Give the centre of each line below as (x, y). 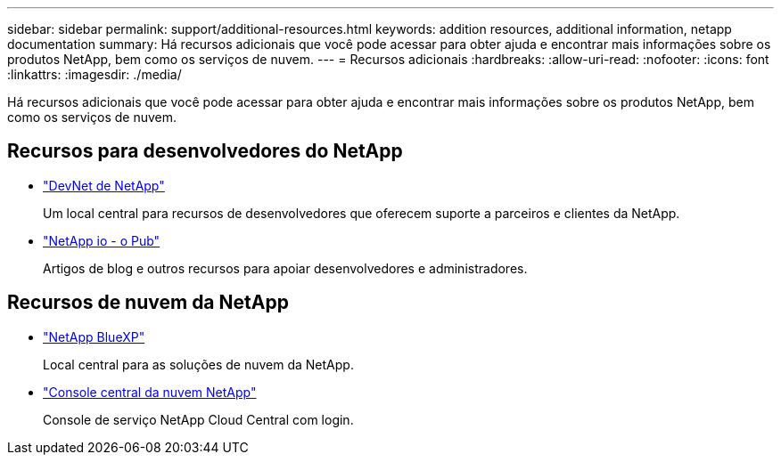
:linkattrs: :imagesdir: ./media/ (95, 74)
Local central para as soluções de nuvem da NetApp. (198, 364)
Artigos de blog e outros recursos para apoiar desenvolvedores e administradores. (285, 268)
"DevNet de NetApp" (104, 185)
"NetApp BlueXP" (94, 336)
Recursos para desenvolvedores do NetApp (205, 151)
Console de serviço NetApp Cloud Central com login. (198, 419)
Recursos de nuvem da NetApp (148, 303)
